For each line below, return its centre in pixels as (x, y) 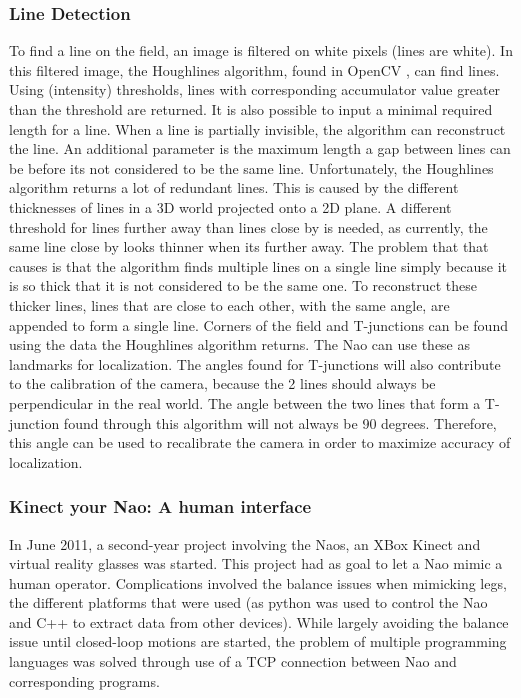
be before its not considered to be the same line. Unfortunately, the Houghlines (251, 167)
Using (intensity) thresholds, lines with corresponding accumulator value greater (255, 89)
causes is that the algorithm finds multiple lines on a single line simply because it (258, 265)
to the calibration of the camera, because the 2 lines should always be (222, 383)
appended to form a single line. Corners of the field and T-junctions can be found (258, 324)
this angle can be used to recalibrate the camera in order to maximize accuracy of (260, 442)
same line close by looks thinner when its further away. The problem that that (249, 246)
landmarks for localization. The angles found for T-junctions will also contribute (255, 363)
